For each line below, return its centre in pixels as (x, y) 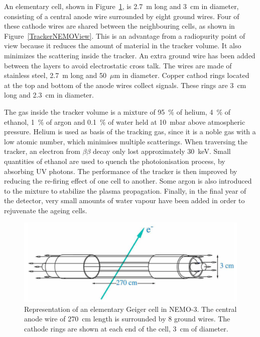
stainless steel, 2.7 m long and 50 (55, 75)
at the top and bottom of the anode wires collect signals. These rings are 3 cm (125, 85)
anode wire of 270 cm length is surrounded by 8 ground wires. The (127, 319)
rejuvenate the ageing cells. (46, 210)
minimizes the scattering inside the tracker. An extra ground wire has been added (130, 55)
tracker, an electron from (42, 151)
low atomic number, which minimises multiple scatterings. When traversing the (126, 141)
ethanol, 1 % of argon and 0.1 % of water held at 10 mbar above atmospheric (125, 121)
